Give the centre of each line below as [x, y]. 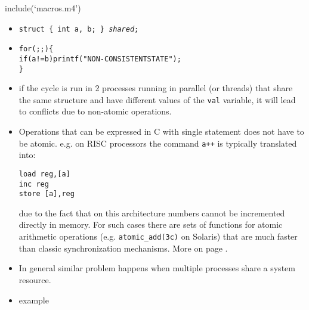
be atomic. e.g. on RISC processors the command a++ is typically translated [158, 143]
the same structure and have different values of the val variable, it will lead [157, 99]
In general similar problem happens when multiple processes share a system [157, 268]
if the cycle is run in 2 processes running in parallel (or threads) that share [156, 88]
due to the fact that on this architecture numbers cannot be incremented [152, 213]
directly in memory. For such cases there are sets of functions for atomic [151, 224]
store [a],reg [47, 194]
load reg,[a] [44, 174]
